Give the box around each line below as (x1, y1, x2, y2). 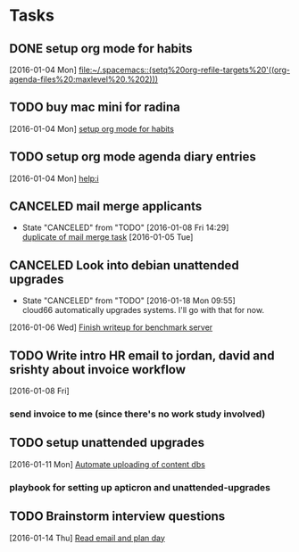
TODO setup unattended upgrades (9, 435, 205, 450)
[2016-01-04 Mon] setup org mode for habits (9, 123, 174, 134)
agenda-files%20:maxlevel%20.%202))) (9, 74, 159, 85)
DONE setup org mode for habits (9, 41, 194, 56)
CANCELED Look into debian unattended (9, 258, 239, 273)
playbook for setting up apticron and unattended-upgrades (9, 481, 270, 493)
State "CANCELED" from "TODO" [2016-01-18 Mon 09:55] (21, 295, 237, 306)
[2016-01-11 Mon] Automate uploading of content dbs (9, 458, 205, 469)
